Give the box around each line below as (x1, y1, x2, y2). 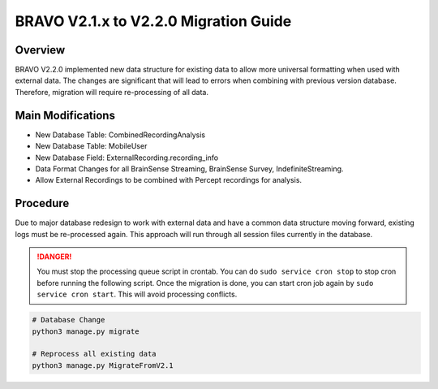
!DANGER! (36, 252, 72, 261)
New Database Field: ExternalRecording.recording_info (35, 153, 219, 162)
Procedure (15, 197, 70, 210)
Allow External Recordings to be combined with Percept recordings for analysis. (35, 175, 303, 185)
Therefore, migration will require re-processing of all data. (15, 87, 208, 97)
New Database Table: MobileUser (35, 141, 148, 151)
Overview (15, 43, 66, 57)
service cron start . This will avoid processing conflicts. (36, 289, 238, 300)
